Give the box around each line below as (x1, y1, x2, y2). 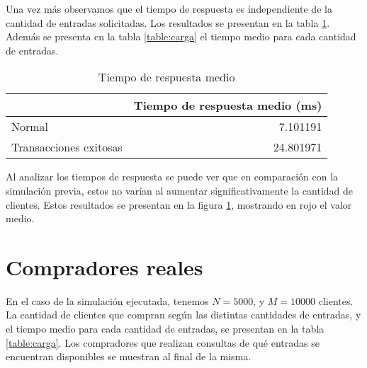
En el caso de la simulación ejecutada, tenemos (6, 293, 209, 308)
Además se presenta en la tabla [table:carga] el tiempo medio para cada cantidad (6, 29, 356, 44)
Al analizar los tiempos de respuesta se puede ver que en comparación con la (6, 169, 339, 184)
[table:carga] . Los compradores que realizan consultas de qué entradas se (6, 335, 320, 350)
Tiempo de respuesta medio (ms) (133, 97, 322, 114)
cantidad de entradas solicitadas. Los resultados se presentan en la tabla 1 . (6, 15, 330, 30)
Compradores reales (6, 252, 203, 281)
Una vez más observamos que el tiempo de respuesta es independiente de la (6, 1, 332, 16)
